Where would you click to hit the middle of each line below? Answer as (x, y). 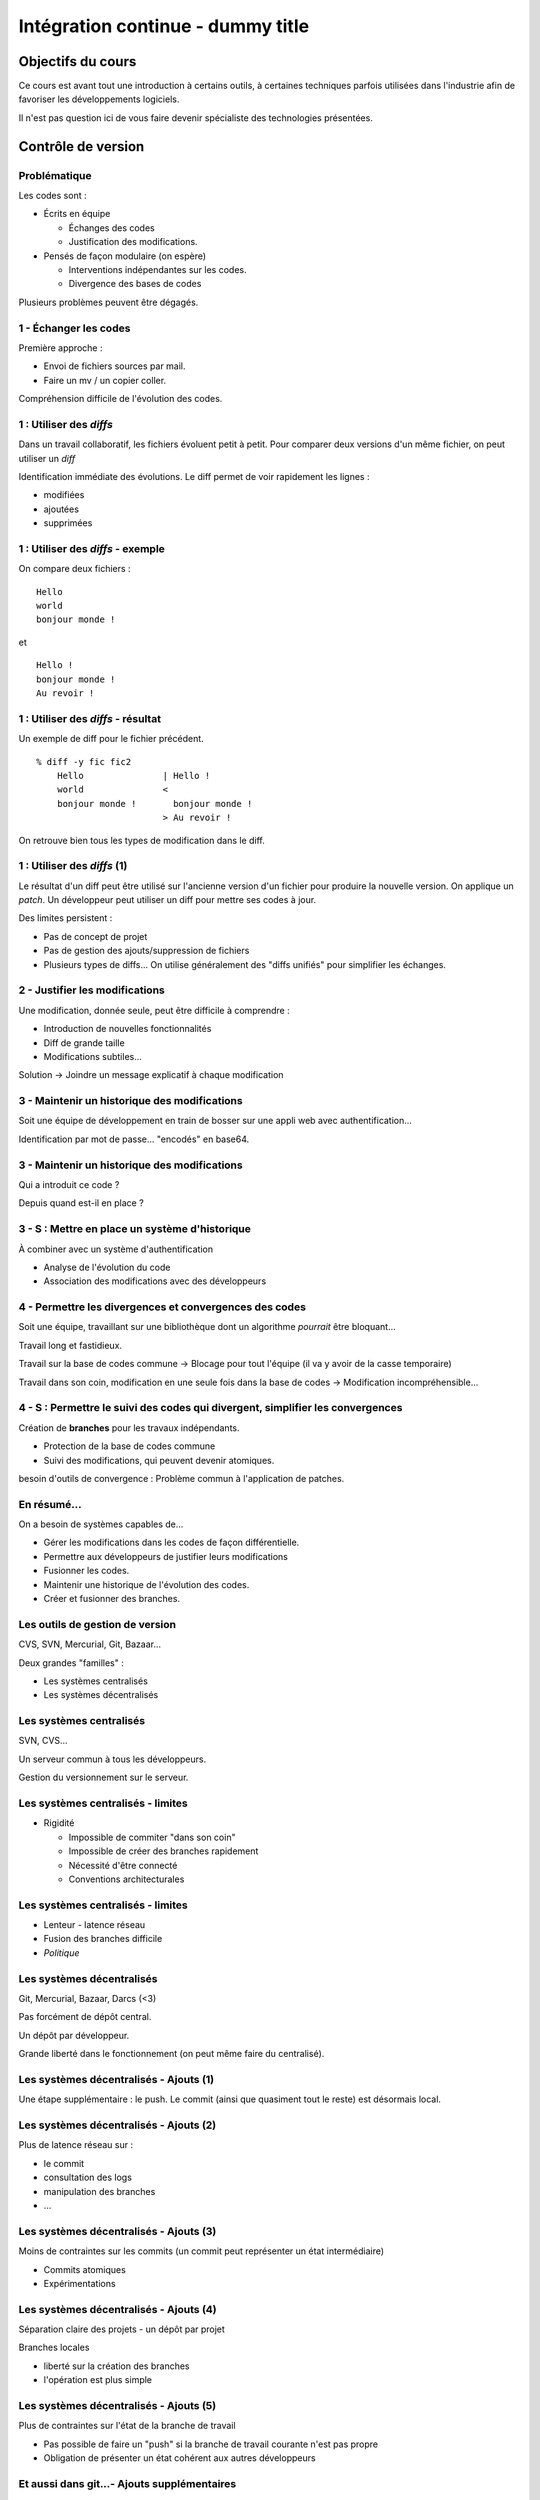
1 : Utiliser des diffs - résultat (90, 718)
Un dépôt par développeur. (74, 2035)
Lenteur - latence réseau (94, 1925)
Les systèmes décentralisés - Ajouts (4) (117, 2309)
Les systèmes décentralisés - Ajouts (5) (117, 2406)
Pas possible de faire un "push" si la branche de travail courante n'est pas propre (211, 2444)
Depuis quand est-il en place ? (81, 1203)
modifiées (64, 495)
